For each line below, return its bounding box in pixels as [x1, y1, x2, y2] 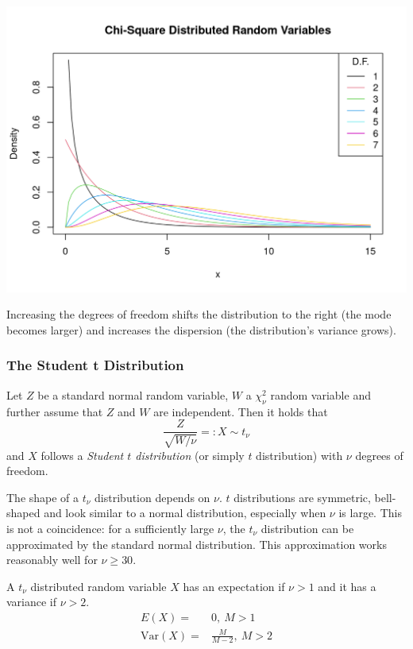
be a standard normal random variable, [37, 386, 229, 403]
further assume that [6, 403, 103, 419]
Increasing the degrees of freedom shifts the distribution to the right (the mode [6, 306, 392, 323]
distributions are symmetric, [234, 489, 371, 505]
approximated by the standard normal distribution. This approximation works [6, 535, 387, 552]
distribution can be [261, 520, 354, 536]
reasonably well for [6, 551, 98, 568]
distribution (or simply [135, 446, 245, 463]
